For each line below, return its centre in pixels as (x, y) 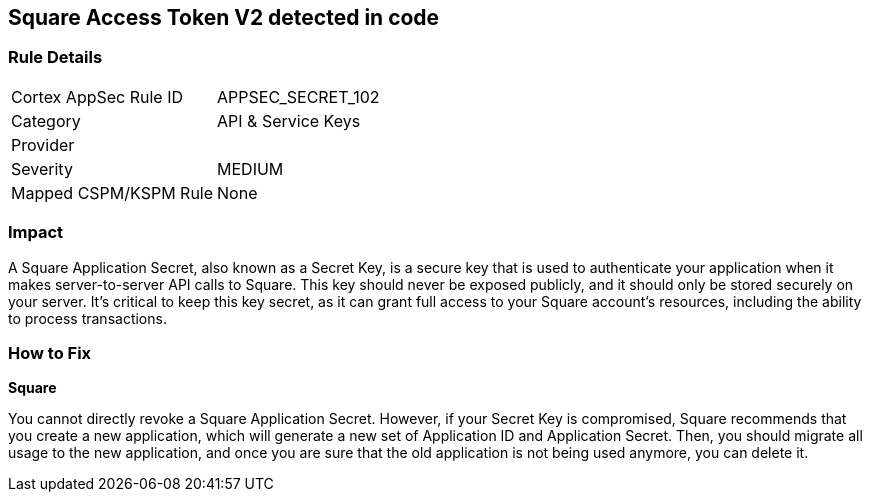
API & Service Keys (289, 120)
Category (46, 120)
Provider (43, 144)
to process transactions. (87, 318)
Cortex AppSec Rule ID (97, 96)
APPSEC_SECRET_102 (298, 96)
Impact (36, 232)
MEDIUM (250, 168)
